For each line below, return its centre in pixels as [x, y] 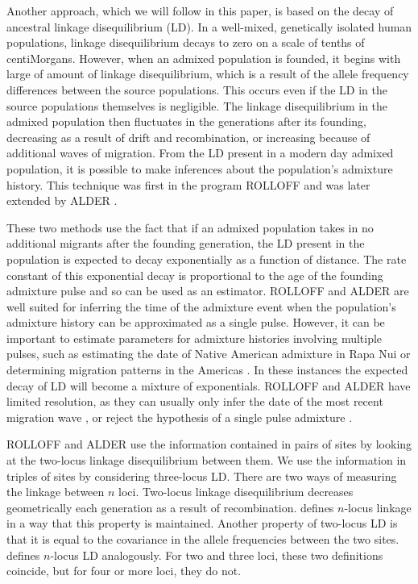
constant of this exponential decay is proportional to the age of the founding [195, 275]
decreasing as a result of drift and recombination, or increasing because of [188, 137]
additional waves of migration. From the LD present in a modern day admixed [200, 153]
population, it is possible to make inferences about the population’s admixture [200, 168]
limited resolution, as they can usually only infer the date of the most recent [195, 401]
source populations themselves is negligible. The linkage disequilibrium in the [197, 105]
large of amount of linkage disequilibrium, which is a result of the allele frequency [208, 74]
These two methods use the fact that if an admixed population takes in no [190, 227]
